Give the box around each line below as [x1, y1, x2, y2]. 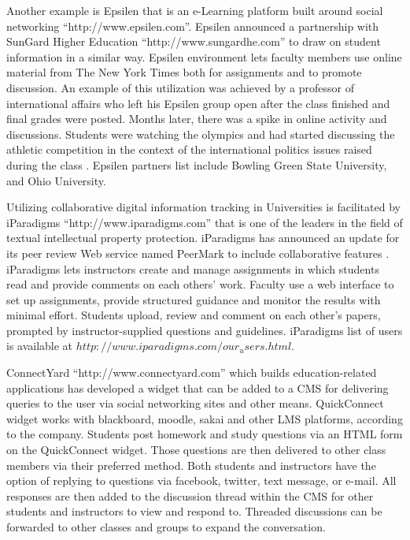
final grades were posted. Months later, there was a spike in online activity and [6, 110, 387, 127]
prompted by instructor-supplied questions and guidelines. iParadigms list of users [6, 322, 403, 338]
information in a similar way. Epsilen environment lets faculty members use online [6, 48, 402, 65]
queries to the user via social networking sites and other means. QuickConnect [6, 395, 384, 412]
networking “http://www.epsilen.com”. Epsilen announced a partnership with [6, 17, 379, 34]
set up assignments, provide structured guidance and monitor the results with [6, 291, 381, 307]
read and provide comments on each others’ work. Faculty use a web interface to [6, 276, 394, 292]
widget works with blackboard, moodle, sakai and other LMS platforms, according [6, 410, 403, 426]
